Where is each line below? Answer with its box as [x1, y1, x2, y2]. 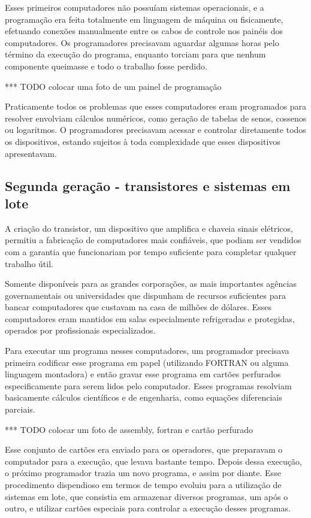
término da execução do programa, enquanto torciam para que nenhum [5, 48, 266, 60]
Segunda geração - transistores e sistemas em [5, 176, 291, 195]
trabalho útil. [5, 257, 53, 269]
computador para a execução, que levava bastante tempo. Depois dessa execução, [5, 455, 302, 467]
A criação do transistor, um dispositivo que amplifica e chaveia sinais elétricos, [5, 222, 293, 234]
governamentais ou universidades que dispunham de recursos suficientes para [5, 289, 286, 301]
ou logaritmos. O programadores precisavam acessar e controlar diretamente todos [5, 123, 306, 136]
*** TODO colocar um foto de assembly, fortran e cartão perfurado [5, 423, 253, 435]
